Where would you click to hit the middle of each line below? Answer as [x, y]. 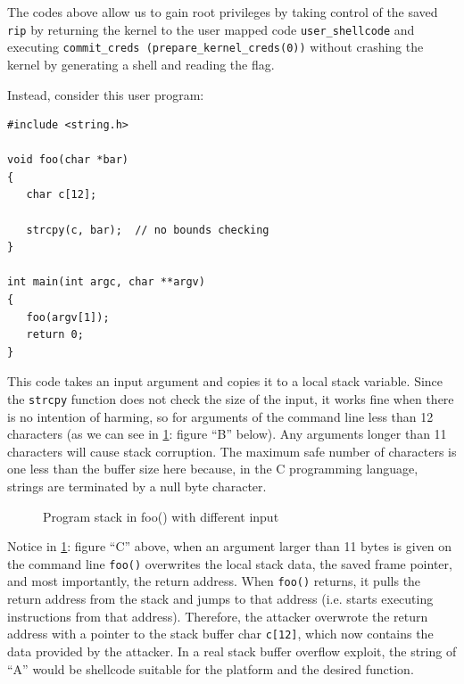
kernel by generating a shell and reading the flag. [141, 64]
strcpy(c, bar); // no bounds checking [148, 230]
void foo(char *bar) [68, 160]
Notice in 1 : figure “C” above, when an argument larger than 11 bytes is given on [230, 546]
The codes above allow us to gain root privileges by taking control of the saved [223, 12]
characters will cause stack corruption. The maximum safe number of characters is [232, 451]
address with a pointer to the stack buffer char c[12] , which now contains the [220, 634]
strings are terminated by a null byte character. [137, 486]
